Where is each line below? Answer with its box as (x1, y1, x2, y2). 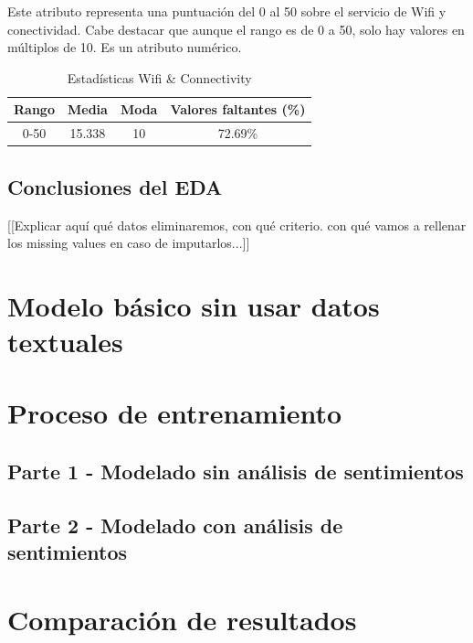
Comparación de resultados (7, 600, 357, 638)
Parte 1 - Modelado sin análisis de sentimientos (7, 457, 464, 486)
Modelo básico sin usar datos (7, 286, 380, 324)
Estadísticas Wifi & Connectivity (67, 68, 252, 87)
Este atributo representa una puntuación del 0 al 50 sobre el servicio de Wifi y (7, 2, 447, 20)
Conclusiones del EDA (7, 172, 223, 200)
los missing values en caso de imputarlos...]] (7, 233, 250, 252)
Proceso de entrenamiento (7, 394, 342, 432)
